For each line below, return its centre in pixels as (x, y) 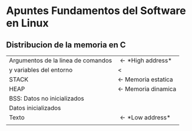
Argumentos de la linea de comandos (61, 61)
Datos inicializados (35, 108)
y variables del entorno (41, 70)
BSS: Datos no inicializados (47, 99)
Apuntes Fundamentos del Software (96, 11)
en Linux (27, 23)
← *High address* (146, 61)
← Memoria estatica (145, 79)
